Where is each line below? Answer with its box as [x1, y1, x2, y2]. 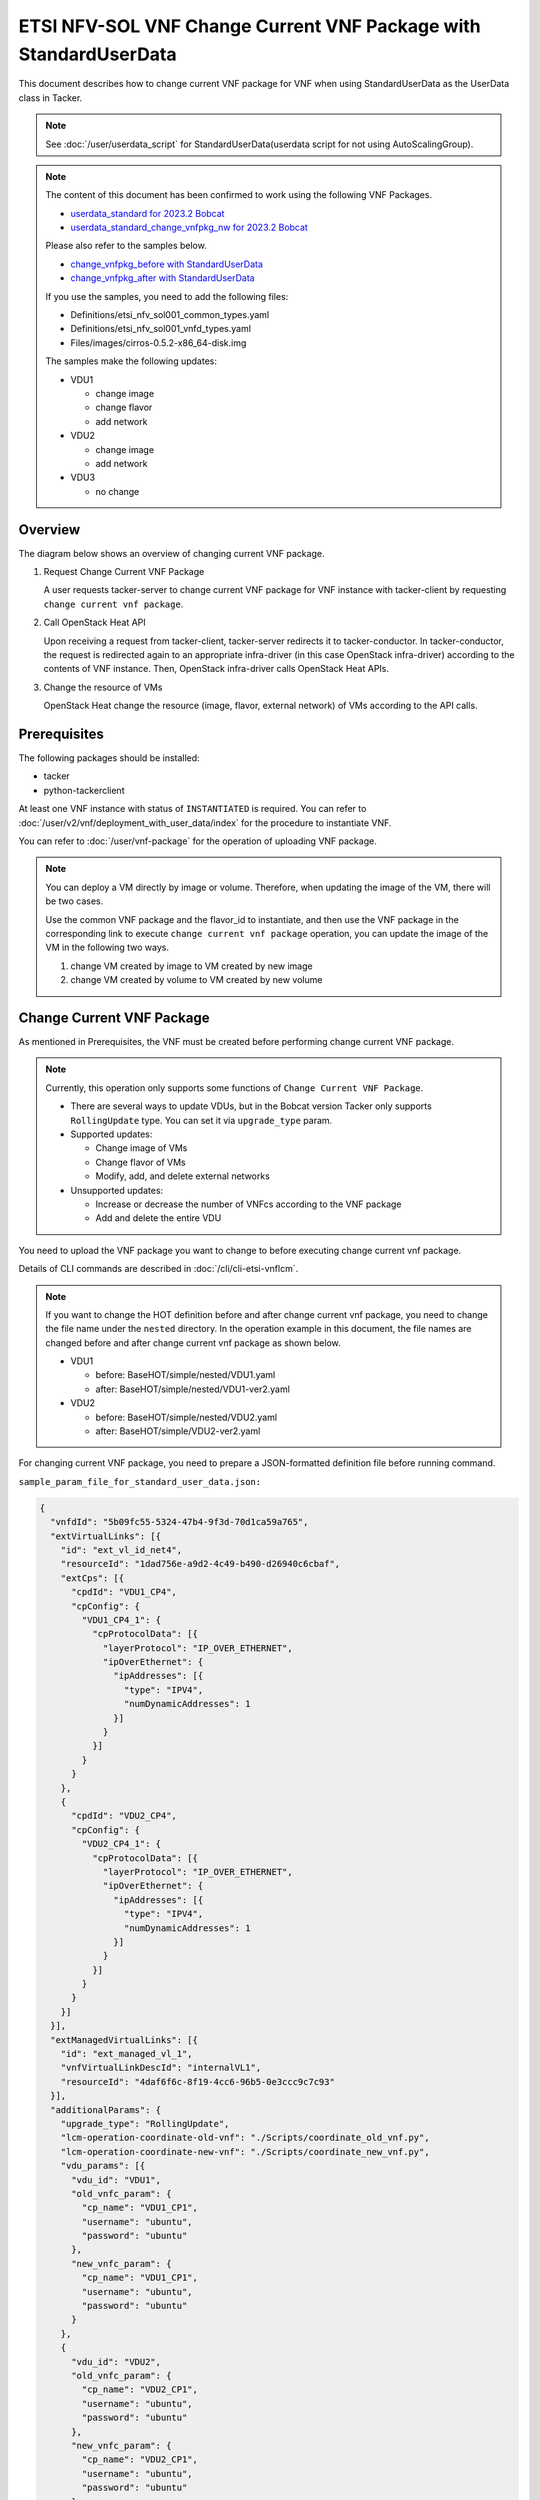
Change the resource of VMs [43, 681, 163, 693]
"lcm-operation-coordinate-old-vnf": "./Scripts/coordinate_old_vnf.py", [60, 2132, 430, 2144]
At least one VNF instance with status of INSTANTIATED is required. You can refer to [18, 803, 367, 815]
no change [95, 485, 140, 497]
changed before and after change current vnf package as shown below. [45, 1336, 342, 1349]
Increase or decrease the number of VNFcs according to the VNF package [95, 1198, 402, 1210]
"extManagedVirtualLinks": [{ [50, 2034, 199, 2045]
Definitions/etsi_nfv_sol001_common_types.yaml [70, 309, 270, 321]
